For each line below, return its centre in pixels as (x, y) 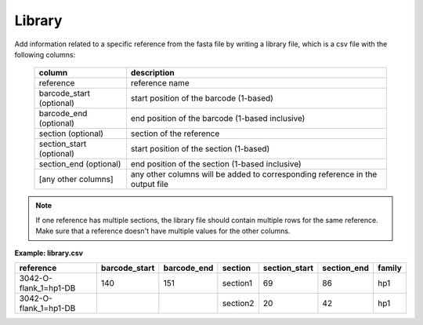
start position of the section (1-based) (200, 149)
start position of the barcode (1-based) (202, 98)
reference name (160, 83)
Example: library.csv (49, 253)
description (153, 73)
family (390, 268)
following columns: (45, 54)
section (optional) (71, 133)
